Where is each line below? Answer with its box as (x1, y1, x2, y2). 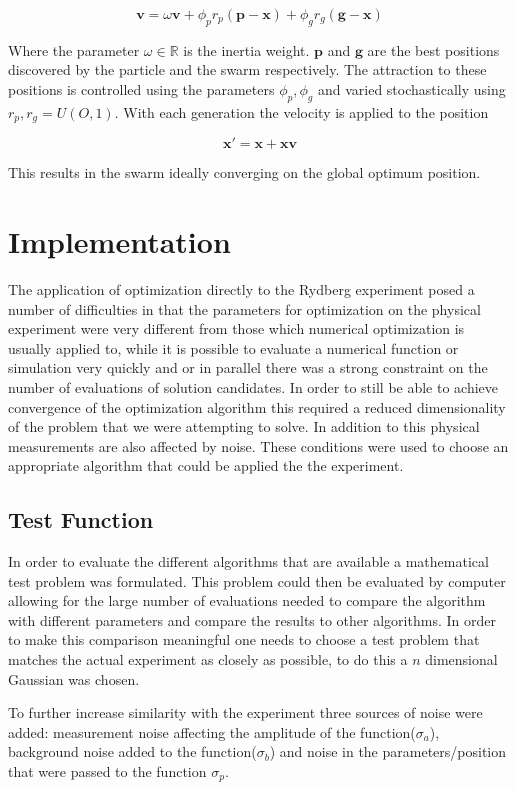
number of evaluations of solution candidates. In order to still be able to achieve (8, 376, 499, 397)
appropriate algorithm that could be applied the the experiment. (8, 455, 404, 476)
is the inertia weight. (183, 39, 310, 60)
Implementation (8, 221, 231, 262)
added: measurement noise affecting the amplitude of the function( (8, 721, 416, 742)
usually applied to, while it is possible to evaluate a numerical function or (8, 337, 459, 358)
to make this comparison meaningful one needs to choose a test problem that (8, 629, 480, 650)
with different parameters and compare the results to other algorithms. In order (8, 609, 496, 630)
